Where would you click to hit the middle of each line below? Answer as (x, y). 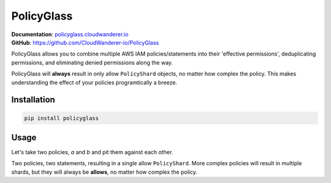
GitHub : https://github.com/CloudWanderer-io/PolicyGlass (85, 42)
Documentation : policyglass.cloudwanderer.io (70, 34)
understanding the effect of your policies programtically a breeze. (94, 82)
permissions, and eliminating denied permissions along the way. (92, 62)
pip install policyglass (62, 118)
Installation (33, 100)
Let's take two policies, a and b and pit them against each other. (92, 152)
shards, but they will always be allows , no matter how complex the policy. (104, 172)
